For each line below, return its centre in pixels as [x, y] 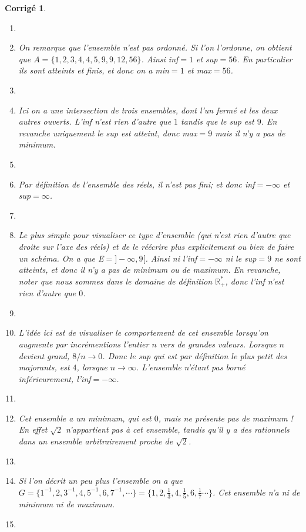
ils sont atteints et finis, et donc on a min [94, 70]
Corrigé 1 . [26, 8]
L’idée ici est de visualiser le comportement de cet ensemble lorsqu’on [143, 332]
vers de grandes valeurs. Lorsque [218, 344]
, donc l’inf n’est [255, 281]
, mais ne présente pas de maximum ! [226, 418]
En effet [33, 429]
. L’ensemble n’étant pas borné [191, 367]
